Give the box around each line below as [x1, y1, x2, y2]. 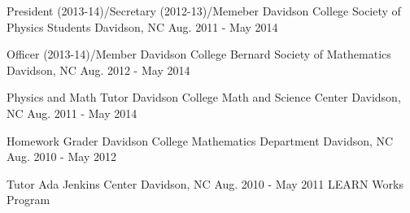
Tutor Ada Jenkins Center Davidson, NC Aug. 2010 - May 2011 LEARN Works [7, 175, 403, 192]
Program [7, 191, 50, 208]
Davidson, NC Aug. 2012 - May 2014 [7, 61, 190, 78]
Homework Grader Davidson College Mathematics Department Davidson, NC [7, 132, 394, 149]
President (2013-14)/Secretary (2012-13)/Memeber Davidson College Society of [7, 2, 401, 19]
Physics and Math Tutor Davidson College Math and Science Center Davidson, [7, 89, 401, 106]
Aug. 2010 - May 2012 [7, 148, 116, 165]
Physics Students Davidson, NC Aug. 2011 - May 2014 [7, 18, 278, 35]
